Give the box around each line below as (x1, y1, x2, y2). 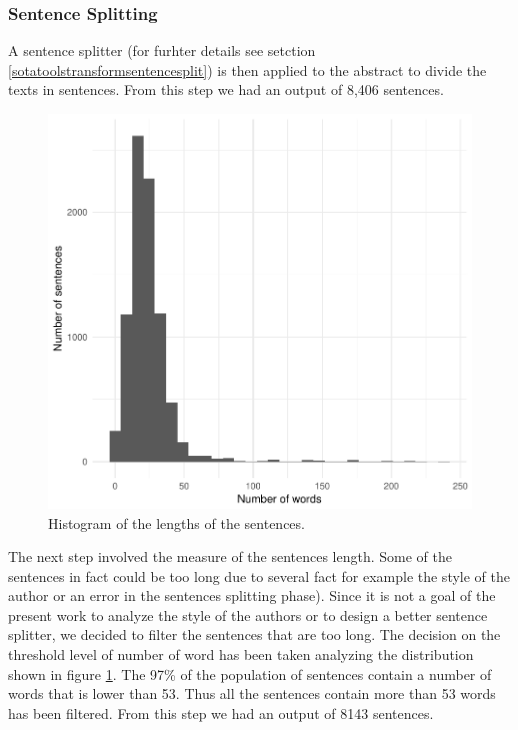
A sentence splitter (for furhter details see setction (8, 40, 316, 61)
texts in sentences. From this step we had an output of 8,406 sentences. (8, 79, 444, 100)
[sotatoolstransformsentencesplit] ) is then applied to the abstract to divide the (8, 59, 487, 80)
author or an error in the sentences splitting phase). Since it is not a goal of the (8, 585, 496, 606)
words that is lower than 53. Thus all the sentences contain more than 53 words (8, 683, 496, 704)
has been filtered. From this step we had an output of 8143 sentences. (8, 702, 434, 723)
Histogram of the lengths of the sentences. (48, 512, 305, 533)
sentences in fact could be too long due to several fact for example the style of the (8, 565, 510, 586)
